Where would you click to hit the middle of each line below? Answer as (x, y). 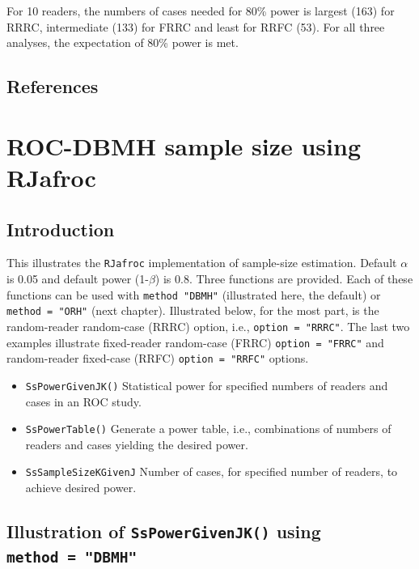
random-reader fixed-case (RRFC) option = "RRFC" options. (158, 358)
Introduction (61, 229)
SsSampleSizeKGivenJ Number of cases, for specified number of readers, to (212, 471)
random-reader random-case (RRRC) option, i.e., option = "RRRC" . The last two (208, 326)
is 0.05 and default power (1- (78, 278)
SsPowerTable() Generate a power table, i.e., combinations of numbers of (208, 429)
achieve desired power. (81, 488)
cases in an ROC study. (83, 401)
